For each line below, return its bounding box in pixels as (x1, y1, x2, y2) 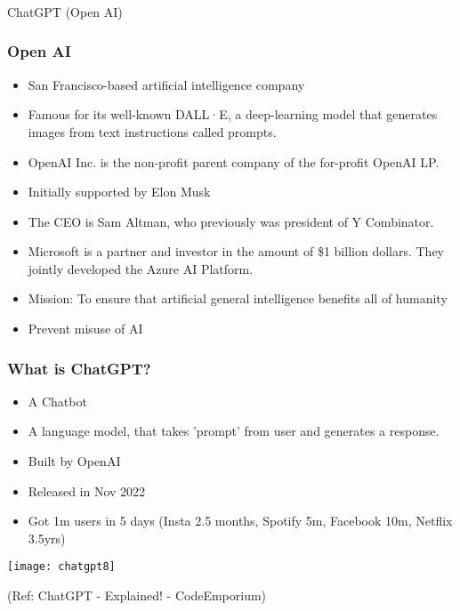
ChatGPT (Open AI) (7, 2, 123, 20)
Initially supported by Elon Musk (28, 182, 211, 201)
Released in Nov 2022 (28, 481, 146, 500)
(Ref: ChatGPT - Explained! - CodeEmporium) (7, 586, 267, 605)
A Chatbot (28, 391, 87, 410)
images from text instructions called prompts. (28, 122, 277, 141)
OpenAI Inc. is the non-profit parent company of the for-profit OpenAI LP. (28, 152, 440, 171)
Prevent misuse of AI (28, 319, 143, 338)
